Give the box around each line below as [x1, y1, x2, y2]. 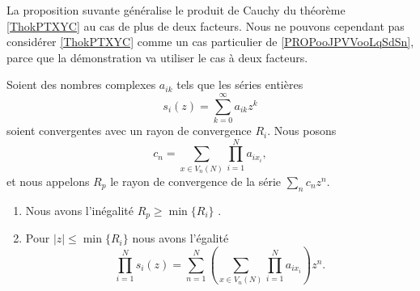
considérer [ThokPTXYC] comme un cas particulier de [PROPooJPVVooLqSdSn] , [6, 33, 414, 50]
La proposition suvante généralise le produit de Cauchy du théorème [6, 2, 346, 18]
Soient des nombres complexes [6, 76, 156, 93]
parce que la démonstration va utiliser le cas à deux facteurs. [6, 48, 308, 65]
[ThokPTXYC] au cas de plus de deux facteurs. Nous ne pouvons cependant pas [6, 17, 405, 34]
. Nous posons [267, 122, 337, 139]
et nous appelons [6, 172, 90, 189]
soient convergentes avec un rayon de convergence [6, 122, 252, 139]
